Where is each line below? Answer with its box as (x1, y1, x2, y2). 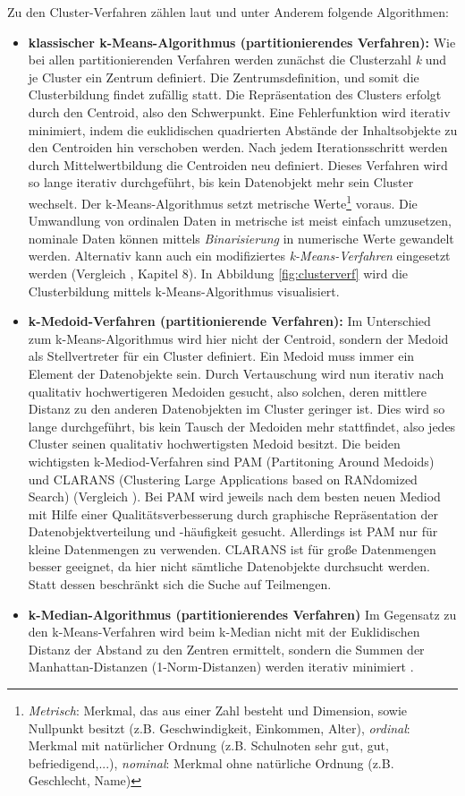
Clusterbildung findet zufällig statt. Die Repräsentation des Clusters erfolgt (28, 85, 442, 104)
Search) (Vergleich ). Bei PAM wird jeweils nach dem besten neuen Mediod (28, 487, 441, 506)
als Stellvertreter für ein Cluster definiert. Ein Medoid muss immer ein (28, 347, 415, 365)
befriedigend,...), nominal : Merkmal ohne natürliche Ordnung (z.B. (28, 753, 394, 772)
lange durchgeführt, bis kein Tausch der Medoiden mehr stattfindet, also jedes (28, 416, 456, 435)
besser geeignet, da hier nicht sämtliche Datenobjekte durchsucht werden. (28, 557, 430, 576)
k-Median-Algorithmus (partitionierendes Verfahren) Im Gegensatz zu (28, 604, 457, 623)
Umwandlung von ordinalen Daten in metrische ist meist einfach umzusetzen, (28, 211, 452, 230)
